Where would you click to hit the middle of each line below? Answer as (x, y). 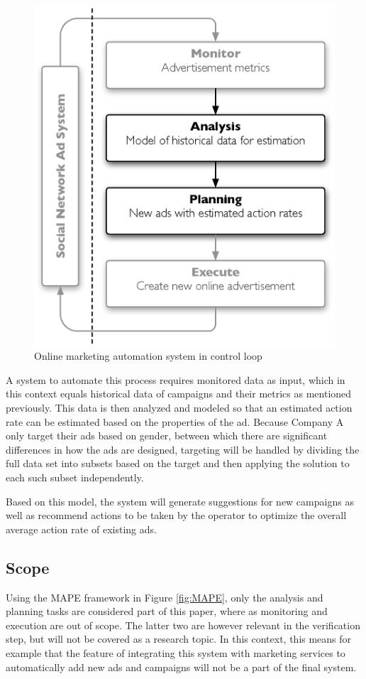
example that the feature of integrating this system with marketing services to (176, 652)
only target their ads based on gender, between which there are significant (167, 435)
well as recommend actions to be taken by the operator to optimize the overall (176, 515)
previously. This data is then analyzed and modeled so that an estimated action (179, 408)
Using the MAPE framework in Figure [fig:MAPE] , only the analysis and (165, 597)
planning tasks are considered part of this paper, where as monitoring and (167, 611)
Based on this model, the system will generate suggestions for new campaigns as (180, 501)
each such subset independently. (75, 477)
